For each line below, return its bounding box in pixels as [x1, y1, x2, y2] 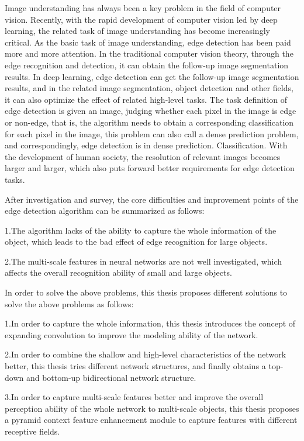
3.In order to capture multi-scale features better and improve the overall [5, 391, 264, 403]
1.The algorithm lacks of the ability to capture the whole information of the [5, 224, 277, 236]
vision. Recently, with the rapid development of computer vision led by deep [5, 13, 278, 25]
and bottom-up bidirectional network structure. [26, 371, 196, 383]
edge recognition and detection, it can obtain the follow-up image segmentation [5, 58, 289, 71]
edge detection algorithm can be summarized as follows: [5, 204, 205, 217]
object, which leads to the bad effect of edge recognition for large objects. [5, 235, 268, 248]
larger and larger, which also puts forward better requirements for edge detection [5, 162, 295, 174]
